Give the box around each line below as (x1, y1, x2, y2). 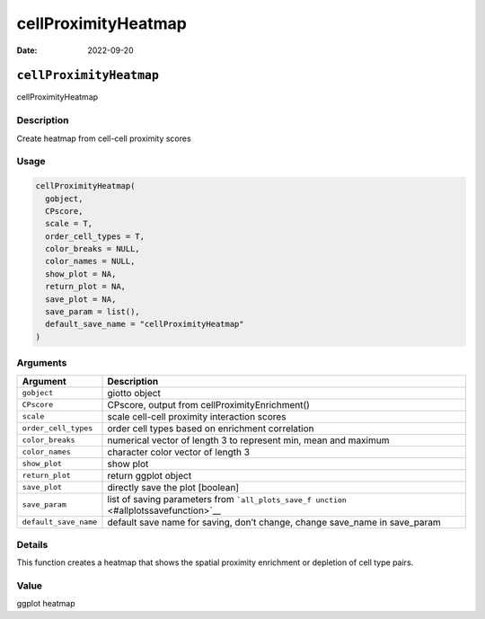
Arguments (16, 357, 67, 369)
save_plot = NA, (45, 294, 117, 305)
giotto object (107, 386, 161, 399)
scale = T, (45, 218, 93, 229)
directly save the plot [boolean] (107, 481, 240, 493)
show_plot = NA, (45, 269, 117, 279)
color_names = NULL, (45, 256, 136, 267)
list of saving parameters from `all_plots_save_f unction (107, 492, 348, 505)
